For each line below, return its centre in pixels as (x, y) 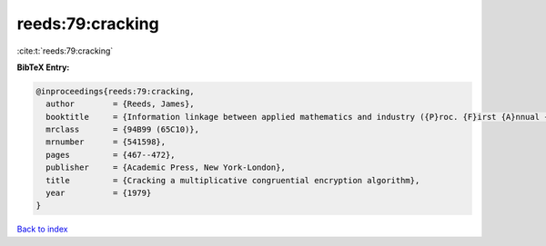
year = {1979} (99, 193)
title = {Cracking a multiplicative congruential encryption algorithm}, (233, 180)
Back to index (42, 229)
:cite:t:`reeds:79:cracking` (65, 51)
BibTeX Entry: (43, 67)
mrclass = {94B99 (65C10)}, (123, 130)
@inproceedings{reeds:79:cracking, (115, 91)
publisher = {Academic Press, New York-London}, (166, 167)
